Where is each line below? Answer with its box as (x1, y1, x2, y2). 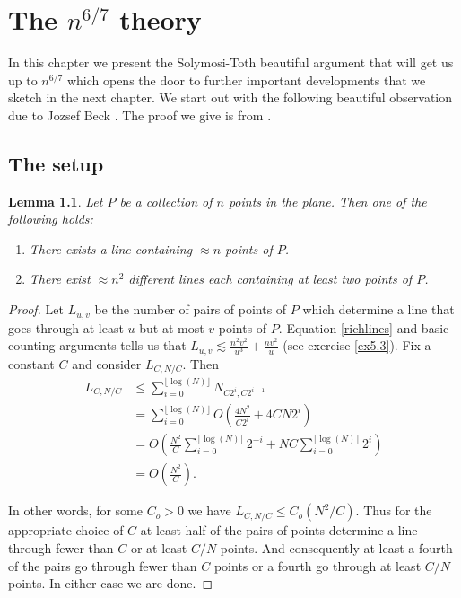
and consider (72, 354, 142, 373)
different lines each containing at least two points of (128, 269, 413, 288)
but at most (139, 318, 204, 337)
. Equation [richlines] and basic (278, 318, 449, 337)
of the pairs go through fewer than (8, 556, 197, 575)
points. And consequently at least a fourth (220, 539, 453, 557)
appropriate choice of (8, 521, 124, 540)
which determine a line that (302, 300, 455, 319)
